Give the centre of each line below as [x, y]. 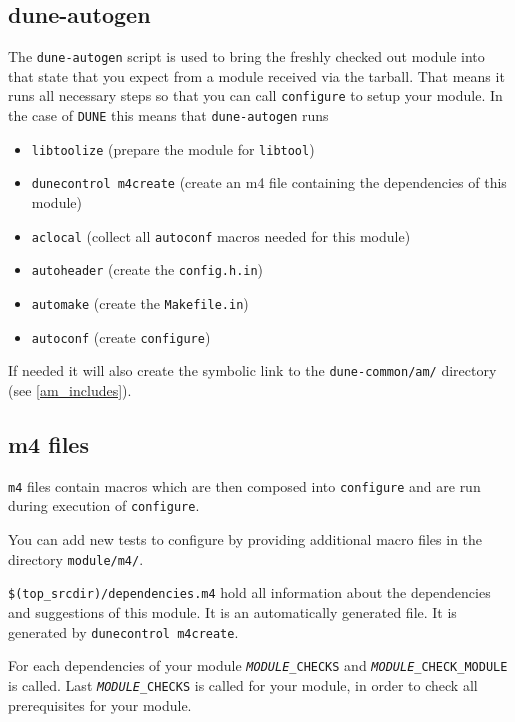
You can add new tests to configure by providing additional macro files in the [245, 539]
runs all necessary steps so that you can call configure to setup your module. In [255, 95]
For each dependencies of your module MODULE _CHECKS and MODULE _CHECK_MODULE [258, 665]
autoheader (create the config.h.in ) [147, 269]
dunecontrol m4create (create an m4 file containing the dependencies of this [269, 182]
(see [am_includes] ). [70, 389]
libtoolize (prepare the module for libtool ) [173, 148]
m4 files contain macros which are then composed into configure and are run [244, 485]
